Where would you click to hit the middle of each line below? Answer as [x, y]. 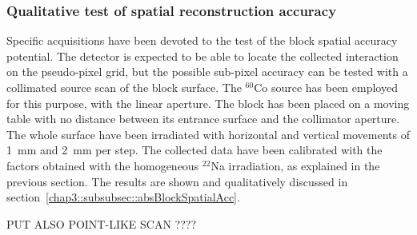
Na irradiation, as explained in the [295, 165]
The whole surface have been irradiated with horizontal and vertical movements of [208, 134]
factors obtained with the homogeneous [103, 165]
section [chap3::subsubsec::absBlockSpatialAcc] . [123, 197]
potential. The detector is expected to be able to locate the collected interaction [202, 56]
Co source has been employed [326, 87]
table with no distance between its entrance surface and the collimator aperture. [203, 119]
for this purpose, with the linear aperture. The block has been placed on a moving [208, 103]
